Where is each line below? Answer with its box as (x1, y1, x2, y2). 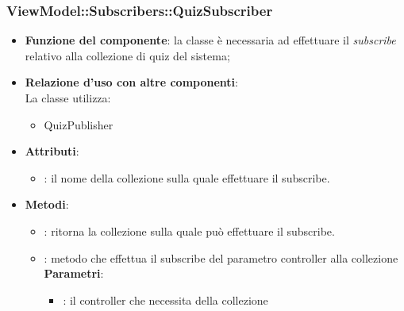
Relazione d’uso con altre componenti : (25, 74, 238, 90)
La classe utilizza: (25, 90, 111, 106)
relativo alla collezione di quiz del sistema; (25, 47, 230, 63)
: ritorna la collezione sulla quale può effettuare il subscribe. (44, 222, 335, 239)
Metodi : (25, 196, 69, 213)
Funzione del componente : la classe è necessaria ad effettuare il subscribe (25, 32, 396, 48)
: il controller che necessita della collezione (63, 291, 268, 308)
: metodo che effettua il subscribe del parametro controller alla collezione (44, 249, 398, 266)
